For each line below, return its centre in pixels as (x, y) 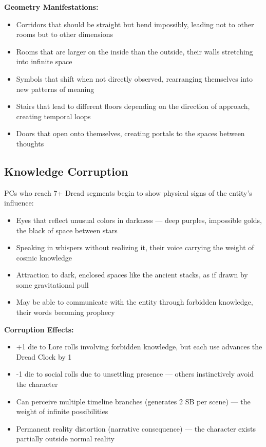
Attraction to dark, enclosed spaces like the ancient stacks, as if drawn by (132, 275)
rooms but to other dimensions (64, 34)
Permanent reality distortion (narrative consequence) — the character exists (136, 428)
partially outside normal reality (65, 439)
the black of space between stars (67, 230)
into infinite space (44, 61)
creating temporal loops (53, 116)
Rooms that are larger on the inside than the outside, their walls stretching (135, 51)
